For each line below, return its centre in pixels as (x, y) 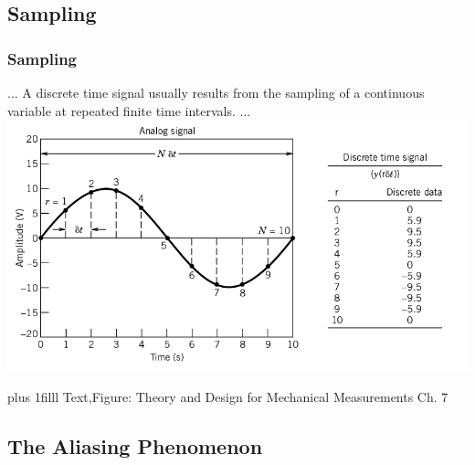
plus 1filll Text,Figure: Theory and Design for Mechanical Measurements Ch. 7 (228, 396)
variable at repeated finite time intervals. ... (129, 110)
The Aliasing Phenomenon (135, 445)
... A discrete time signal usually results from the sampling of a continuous (216, 92)
